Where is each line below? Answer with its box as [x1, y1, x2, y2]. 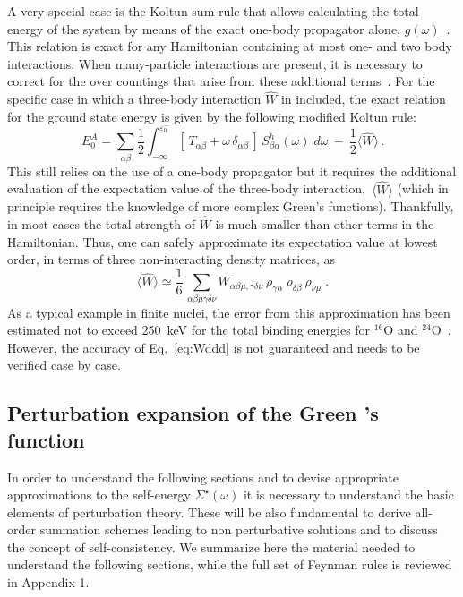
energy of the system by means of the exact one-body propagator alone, [7, 19, 400, 38]
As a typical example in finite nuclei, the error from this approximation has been [7, 303, 450, 321]
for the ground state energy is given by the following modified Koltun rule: [7, 107, 416, 125]
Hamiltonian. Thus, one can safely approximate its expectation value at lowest [7, 232, 438, 251]
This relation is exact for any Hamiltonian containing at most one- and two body [7, 37, 452, 55]
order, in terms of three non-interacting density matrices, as [7, 250, 336, 269]
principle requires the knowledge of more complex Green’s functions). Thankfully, [7, 197, 454, 216]
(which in [397, 179, 449, 198]
